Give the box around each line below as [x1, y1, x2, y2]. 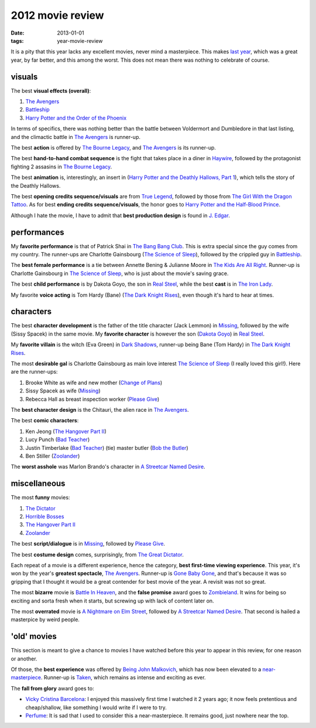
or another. [11, 655, 37, 662]
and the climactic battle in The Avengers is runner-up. [11, 133, 140, 140]
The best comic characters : [11, 417, 79, 424]
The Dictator [25, 504, 56, 512]
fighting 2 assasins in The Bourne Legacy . [11, 163, 112, 170]
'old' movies [11, 631, 57, 642]
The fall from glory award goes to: [11, 685, 94, 692]
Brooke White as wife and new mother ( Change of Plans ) [25, 379, 163, 386]
